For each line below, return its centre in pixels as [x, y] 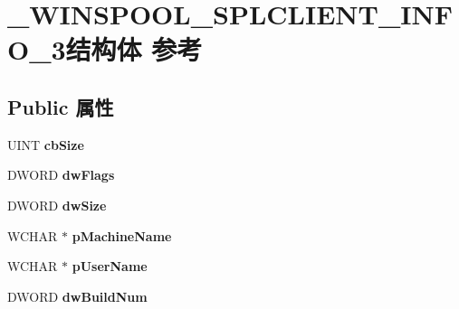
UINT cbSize [46, 144]
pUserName [110, 266]
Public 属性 [61, 106]
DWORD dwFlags [61, 175]
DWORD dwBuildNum [77, 296]
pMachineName [122, 235]
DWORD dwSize [57, 205]
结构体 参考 [134, 49]
